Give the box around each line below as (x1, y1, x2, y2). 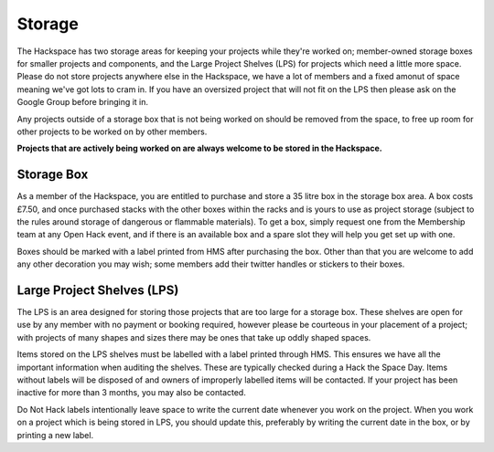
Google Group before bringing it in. (16, 97, 149, 108)
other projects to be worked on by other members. (16, 126, 208, 137)
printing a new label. (16, 429, 94, 440)
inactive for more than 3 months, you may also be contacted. (16, 387, 246, 398)
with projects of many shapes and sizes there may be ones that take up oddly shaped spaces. (16, 331, 371, 342)
